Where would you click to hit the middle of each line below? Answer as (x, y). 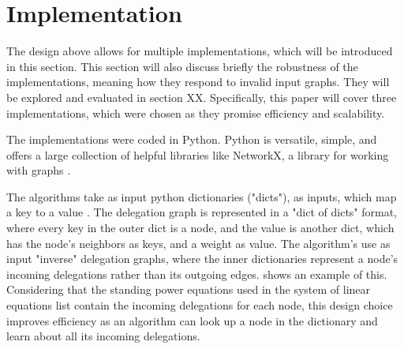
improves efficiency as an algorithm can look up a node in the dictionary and (192, 320)
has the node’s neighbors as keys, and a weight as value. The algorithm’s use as (198, 243)
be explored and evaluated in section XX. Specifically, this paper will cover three (202, 97)
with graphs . (39, 170)
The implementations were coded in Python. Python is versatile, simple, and (192, 139)
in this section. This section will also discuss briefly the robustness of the (182, 66)
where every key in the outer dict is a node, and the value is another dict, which (200, 228)
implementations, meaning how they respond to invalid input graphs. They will (198, 82)
